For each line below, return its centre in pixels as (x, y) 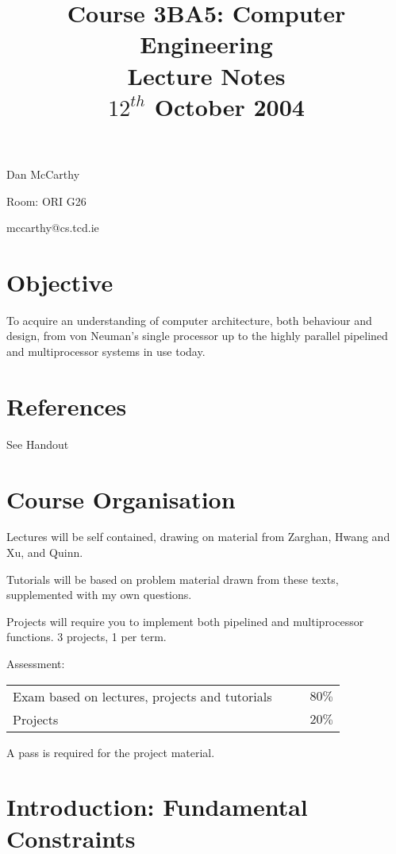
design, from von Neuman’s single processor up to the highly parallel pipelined (197, 336)
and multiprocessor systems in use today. (106, 352)
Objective (60, 282)
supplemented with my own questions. (99, 595)
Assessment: (36, 664)
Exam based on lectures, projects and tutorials (142, 696)
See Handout (38, 444)
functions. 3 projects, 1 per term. (87, 637)
